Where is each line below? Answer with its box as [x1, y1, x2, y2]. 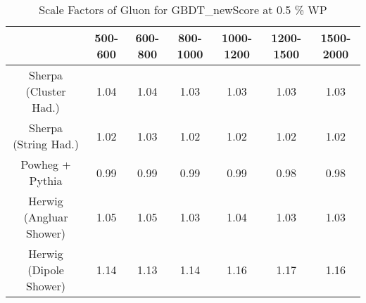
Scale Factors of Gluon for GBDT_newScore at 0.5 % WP [39, 1, 327, 18]
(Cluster [25, 83, 66, 99]
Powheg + [20, 156, 71, 172]
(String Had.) [13, 136, 79, 152]
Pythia [29, 172, 63, 188]
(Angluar [23, 209, 68, 225]
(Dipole [27, 262, 64, 278]
